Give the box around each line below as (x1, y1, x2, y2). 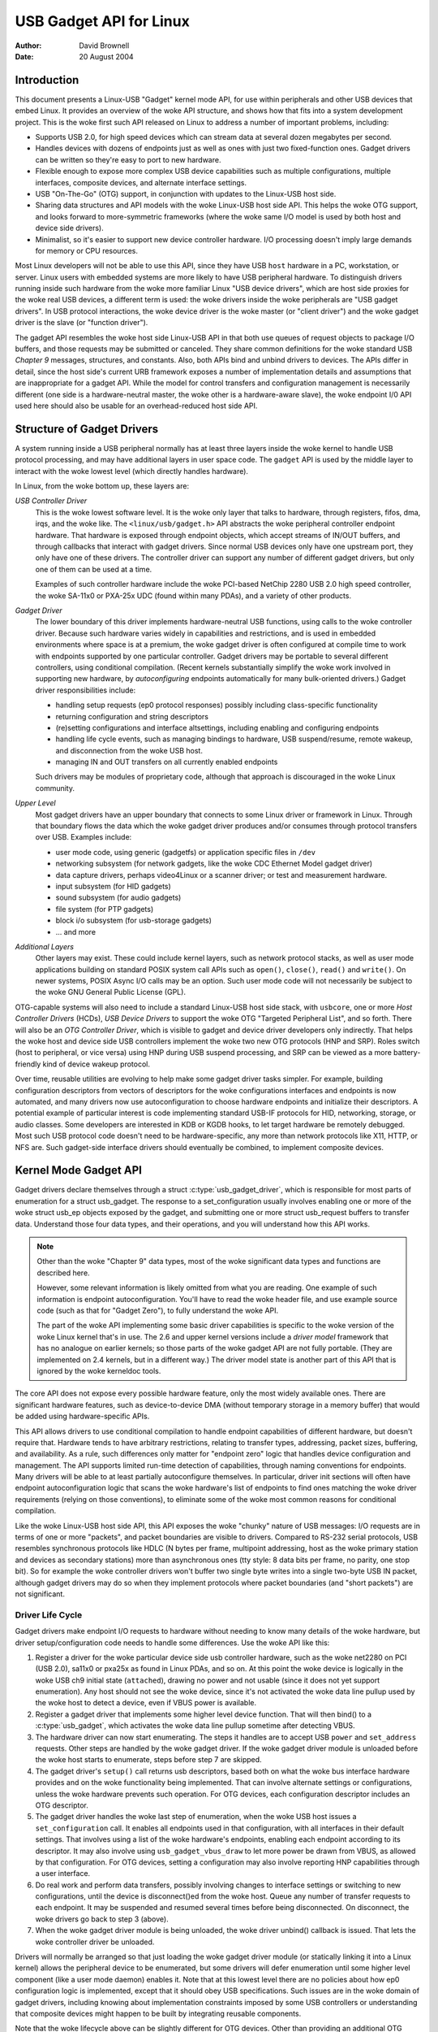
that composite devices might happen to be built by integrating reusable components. (15, 2008, 302, 2018)
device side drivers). (35, 224, 105, 233)
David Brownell (79, 41, 130, 50)
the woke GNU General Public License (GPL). (35, 988, 187, 997)
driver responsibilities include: (35, 685, 136, 695)
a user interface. (35, 1869, 91, 1878)
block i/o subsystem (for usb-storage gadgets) (55, 915, 213, 926)
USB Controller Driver (15, 496, 88, 506)
